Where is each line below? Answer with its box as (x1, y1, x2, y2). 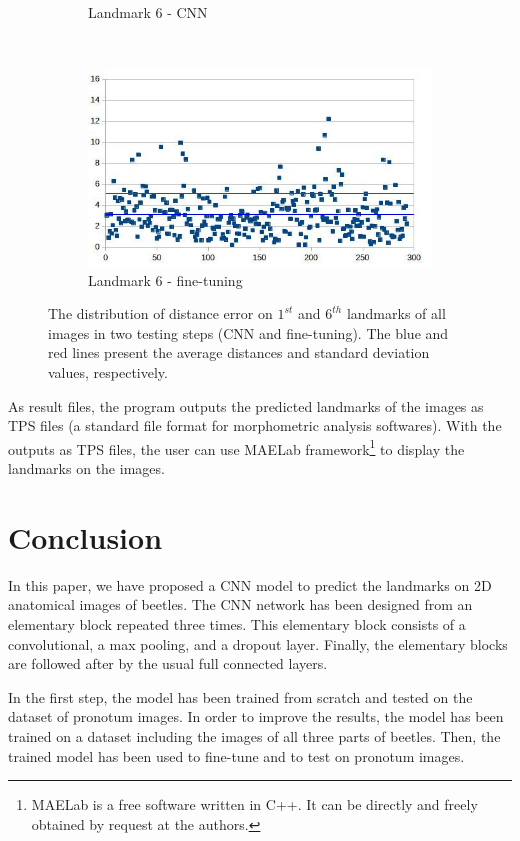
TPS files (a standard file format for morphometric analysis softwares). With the (8, 415, 502, 436)
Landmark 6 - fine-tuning (88, 269, 243, 290)
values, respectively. (48, 362, 168, 382)
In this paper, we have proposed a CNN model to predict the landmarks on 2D (8, 574, 492, 595)
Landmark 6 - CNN (88, 2, 208, 22)
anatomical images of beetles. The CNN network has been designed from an (8, 594, 473, 615)
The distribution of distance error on (48, 303, 273, 324)
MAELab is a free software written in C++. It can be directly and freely (31, 794, 478, 815)
